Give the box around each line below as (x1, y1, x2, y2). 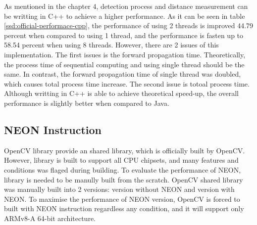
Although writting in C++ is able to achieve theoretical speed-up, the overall (4, 88, 239, 98)
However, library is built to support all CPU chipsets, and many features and (4, 155, 239, 165)
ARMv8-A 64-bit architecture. (4, 213, 96, 223)
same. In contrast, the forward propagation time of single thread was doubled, (4, 69, 241, 79)
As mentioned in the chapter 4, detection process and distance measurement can (4, 1, 248, 11)
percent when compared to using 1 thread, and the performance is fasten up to (4, 30, 244, 40)
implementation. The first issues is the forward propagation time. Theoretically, (4, 49, 246, 59)
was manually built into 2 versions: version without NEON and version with (4, 184, 235, 194)
